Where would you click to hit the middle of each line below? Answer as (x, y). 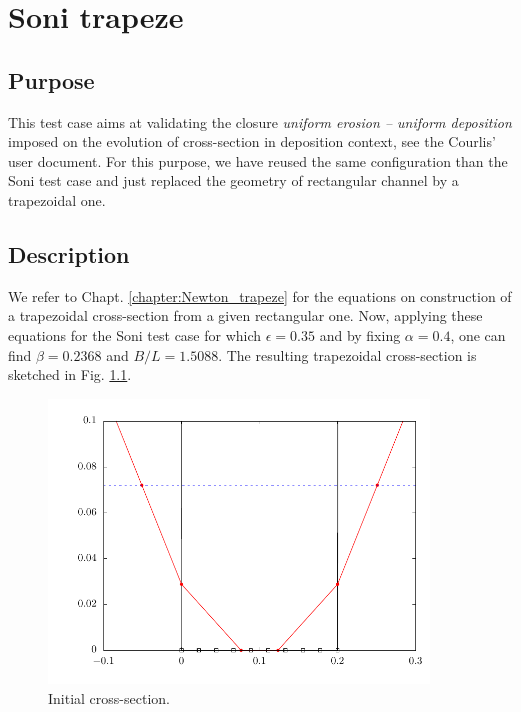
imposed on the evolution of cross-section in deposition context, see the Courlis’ (252, 141)
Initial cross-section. (109, 697)
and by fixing (360, 334)
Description (69, 253)
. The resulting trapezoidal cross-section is (347, 354)
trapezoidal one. (57, 199)
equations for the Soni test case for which (135, 334)
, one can (478, 334)
